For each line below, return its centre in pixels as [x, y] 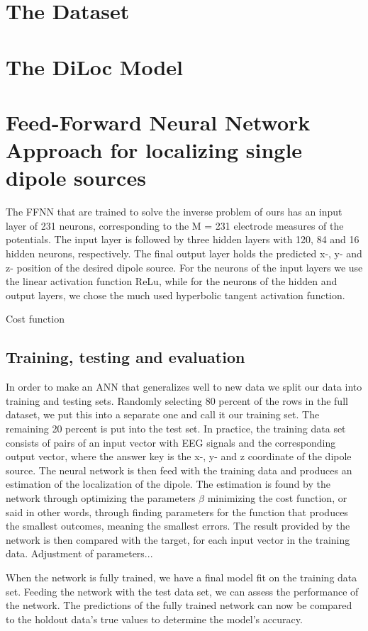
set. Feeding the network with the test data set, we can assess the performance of [182, 591]
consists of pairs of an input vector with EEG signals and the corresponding [171, 442]
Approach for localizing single [154, 150]
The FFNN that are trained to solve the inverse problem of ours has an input [174, 212]
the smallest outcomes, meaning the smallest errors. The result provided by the [178, 526]
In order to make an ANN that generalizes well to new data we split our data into [184, 387]
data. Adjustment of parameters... [79, 553]
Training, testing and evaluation [126, 357]
